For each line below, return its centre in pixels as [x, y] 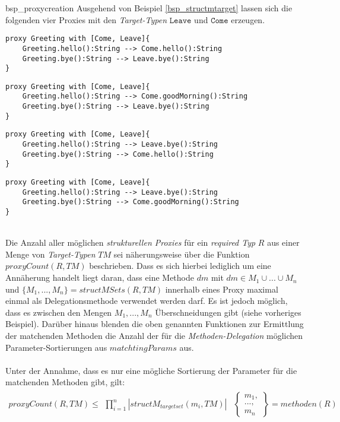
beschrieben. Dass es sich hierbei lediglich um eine [180, 266]
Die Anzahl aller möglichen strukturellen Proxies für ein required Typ [131, 242]
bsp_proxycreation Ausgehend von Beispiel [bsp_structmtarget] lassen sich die [149, 8]
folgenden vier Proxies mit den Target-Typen [86, 19]
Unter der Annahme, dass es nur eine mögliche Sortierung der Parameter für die [151, 370]
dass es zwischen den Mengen [59, 312]
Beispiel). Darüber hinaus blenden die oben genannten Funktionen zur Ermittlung [155, 324]
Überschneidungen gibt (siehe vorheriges [228, 312]
